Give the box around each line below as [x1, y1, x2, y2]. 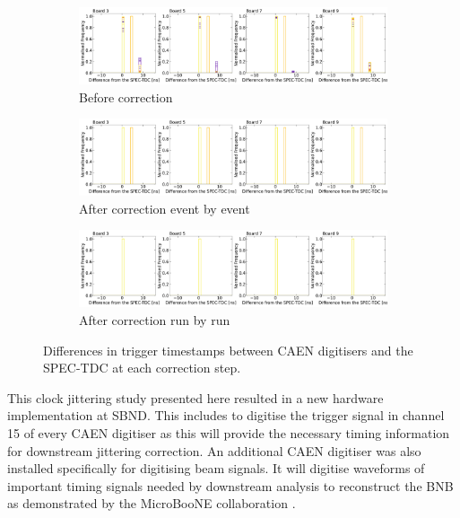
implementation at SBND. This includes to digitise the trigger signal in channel [7, 406, 445, 425]
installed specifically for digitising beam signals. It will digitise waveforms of [7, 459, 425, 478]
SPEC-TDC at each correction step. [43, 358, 241, 377]
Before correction [79, 87, 173, 106]
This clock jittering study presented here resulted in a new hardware [7, 388, 384, 407]
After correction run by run [79, 310, 230, 329]
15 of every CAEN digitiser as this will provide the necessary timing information [7, 423, 450, 442]
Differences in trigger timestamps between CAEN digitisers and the [43, 340, 413, 359]
